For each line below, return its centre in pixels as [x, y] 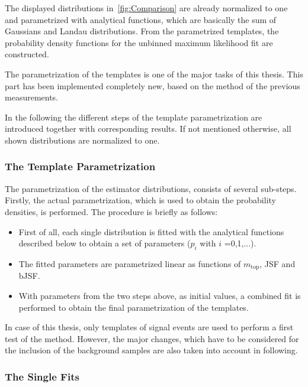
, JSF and [277, 263]
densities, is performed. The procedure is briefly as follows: [111, 211]
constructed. [27, 54]
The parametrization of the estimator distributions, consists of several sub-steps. [151, 188]
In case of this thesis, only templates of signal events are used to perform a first [149, 327]
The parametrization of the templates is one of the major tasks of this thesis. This [154, 74]
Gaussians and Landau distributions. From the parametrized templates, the [142, 31]
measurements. [32, 97]
